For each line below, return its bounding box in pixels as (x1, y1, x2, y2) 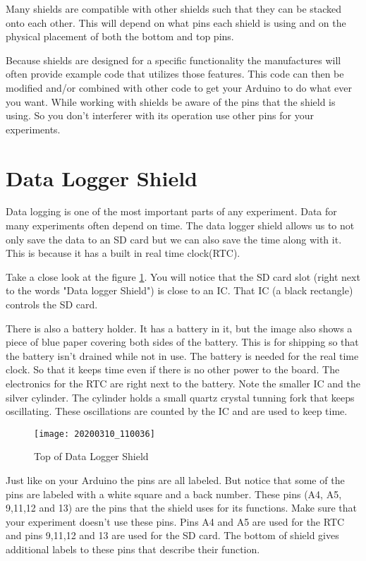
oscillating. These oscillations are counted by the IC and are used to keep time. (6, 404, 348, 418)
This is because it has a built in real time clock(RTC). (6, 246, 240, 260)
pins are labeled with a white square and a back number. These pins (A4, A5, (6, 486, 342, 501)
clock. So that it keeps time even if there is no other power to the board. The (6, 362, 340, 377)
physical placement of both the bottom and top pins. (6, 29, 234, 44)
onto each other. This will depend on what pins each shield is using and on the (6, 15, 346, 30)
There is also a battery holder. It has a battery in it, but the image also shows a (6, 320, 353, 335)
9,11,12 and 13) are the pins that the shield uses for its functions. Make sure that (6, 500, 358, 515)
